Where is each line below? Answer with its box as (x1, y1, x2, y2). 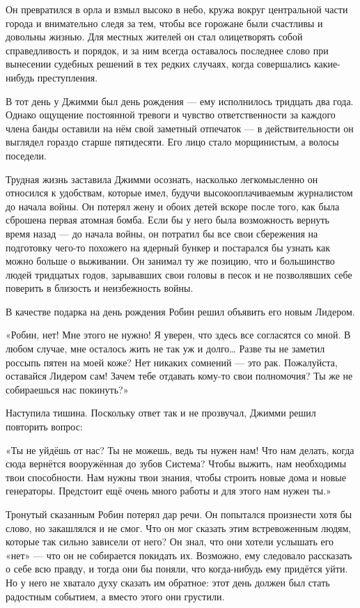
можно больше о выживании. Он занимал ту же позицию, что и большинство (6, 254, 335, 268)
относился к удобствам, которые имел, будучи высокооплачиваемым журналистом (6, 185, 353, 200)
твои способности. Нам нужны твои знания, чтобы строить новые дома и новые (6, 469, 346, 484)
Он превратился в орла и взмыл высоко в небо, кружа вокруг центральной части (6, 2, 348, 16)
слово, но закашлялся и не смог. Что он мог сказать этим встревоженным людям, (6, 520, 352, 535)
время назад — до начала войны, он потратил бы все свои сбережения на (6, 226, 318, 240)
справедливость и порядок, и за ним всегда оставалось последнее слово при (6, 42, 329, 57)
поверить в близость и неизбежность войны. (6, 281, 194, 295)
